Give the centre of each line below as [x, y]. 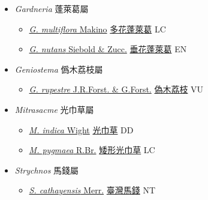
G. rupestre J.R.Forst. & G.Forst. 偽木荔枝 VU [116, 89]
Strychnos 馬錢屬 [47, 170]
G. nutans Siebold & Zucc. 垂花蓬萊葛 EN [108, 49]
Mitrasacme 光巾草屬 [54, 109]
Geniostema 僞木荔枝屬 [59, 69]
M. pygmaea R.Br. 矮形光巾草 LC [92, 150]
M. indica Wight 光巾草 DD [81, 129]
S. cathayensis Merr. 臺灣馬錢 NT [92, 190]
